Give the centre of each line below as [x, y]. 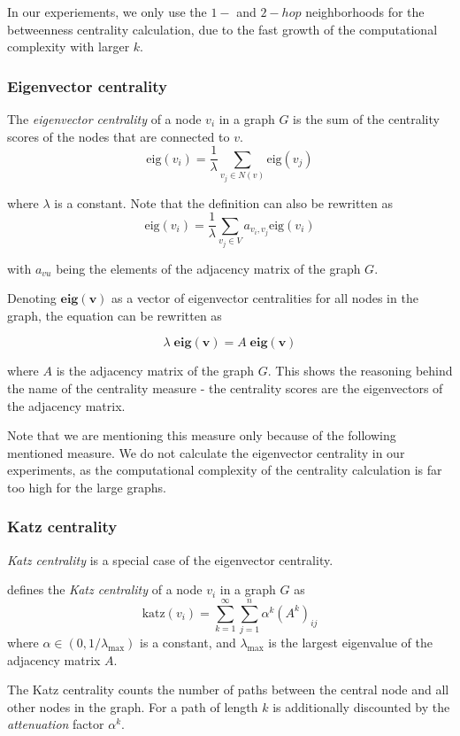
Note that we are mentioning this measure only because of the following [202, 435]
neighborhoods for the [365, 12]
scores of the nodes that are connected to [119, 136]
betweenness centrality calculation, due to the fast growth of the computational [222, 29]
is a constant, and [188, 643]
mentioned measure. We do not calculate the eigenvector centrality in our [206, 452]
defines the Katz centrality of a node [105, 589]
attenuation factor [56, 724]
